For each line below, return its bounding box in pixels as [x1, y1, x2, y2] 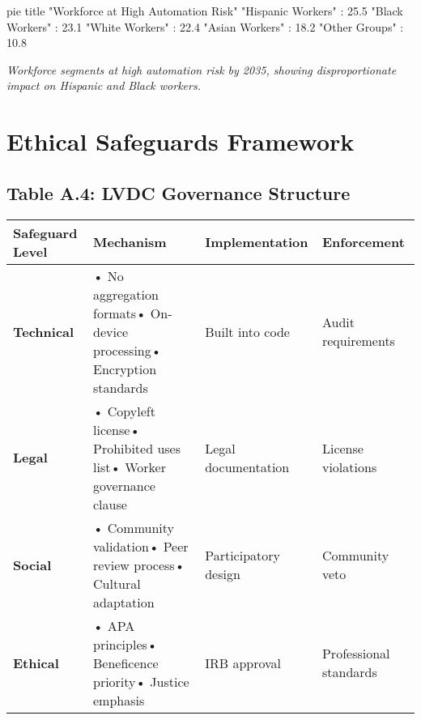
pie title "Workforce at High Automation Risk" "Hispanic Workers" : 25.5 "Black [6, 2, 403, 19]
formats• [92, 303, 147, 322]
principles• [92, 634, 158, 654]
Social [13, 555, 52, 574]
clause [92, 494, 127, 513]
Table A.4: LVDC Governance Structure [6, 180, 351, 205]
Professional [321, 644, 390, 663]
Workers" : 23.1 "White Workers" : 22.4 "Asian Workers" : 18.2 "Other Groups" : [6, 18, 404, 35]
